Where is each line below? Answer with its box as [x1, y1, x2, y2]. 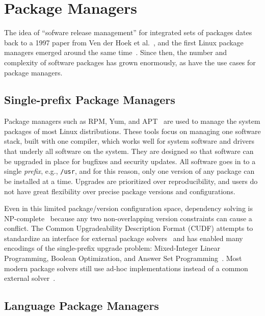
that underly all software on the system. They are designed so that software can [4, 146, 254, 156]
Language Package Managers [4, 298, 159, 313]
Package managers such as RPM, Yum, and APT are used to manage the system [4, 116, 260, 126]
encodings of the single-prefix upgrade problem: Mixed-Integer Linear [4, 243, 221, 253]
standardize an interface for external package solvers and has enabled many [4, 232, 243, 243]
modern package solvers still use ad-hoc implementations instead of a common [4, 262, 248, 273]
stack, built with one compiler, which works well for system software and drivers [4, 136, 255, 146]
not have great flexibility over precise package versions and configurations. [4, 186, 235, 196]
